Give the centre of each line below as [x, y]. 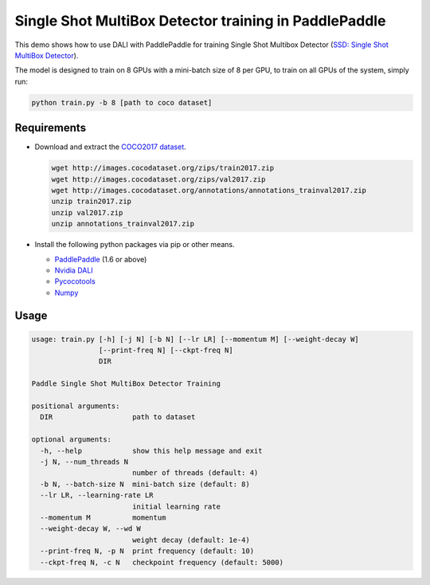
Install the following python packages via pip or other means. [135, 245]
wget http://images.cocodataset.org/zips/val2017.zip [158, 179]
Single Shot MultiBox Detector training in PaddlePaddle [200, 21]
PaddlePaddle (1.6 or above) [101, 259]
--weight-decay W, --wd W [90, 529]
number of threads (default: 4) [195, 473]
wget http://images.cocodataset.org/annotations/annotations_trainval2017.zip [209, 190]
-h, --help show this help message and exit [151, 451]
